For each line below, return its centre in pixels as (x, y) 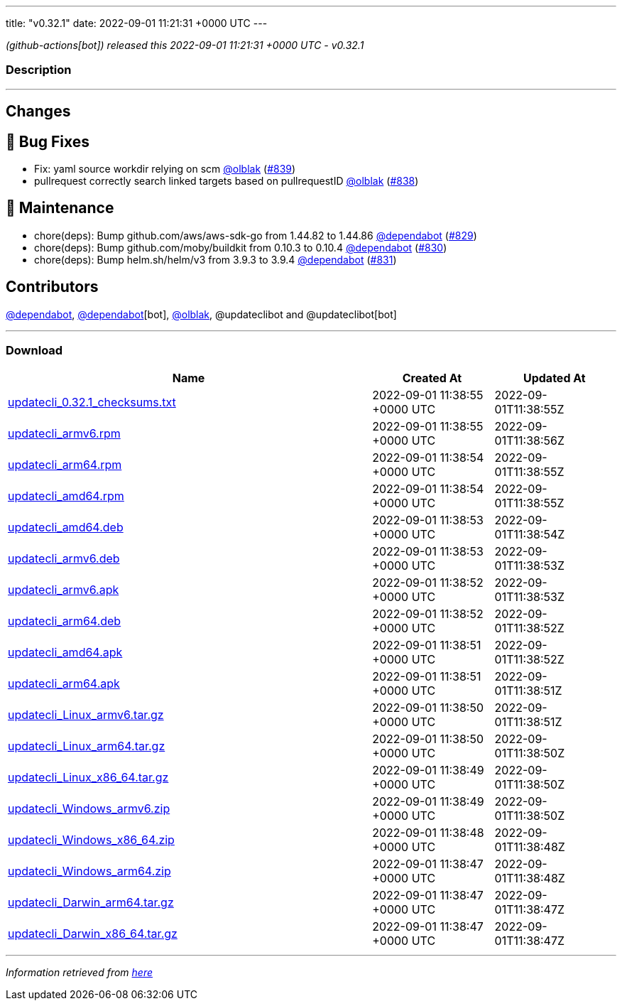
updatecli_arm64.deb (65, 621)
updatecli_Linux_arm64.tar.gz (87, 746)
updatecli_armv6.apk (64, 590)
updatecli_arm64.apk (64, 684)
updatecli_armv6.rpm (64, 434)
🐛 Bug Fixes (48, 141)
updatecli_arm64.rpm (65, 465)
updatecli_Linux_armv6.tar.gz (86, 715)
